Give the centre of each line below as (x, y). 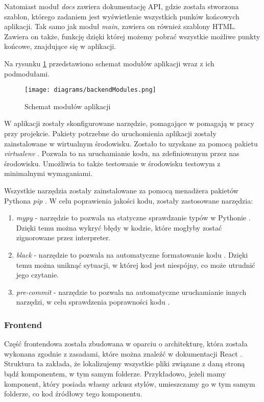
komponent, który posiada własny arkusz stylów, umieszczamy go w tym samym (130, 383)
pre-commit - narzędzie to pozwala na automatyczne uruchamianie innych (131, 292)
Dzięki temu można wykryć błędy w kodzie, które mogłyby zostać (119, 227)
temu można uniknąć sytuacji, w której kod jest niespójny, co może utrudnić (136, 265)
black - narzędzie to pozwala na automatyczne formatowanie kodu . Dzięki (132, 254)
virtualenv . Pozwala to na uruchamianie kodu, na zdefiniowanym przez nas (122, 153)
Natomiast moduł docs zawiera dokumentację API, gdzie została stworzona (122, 6)
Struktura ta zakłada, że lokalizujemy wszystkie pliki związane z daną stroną (125, 363)
